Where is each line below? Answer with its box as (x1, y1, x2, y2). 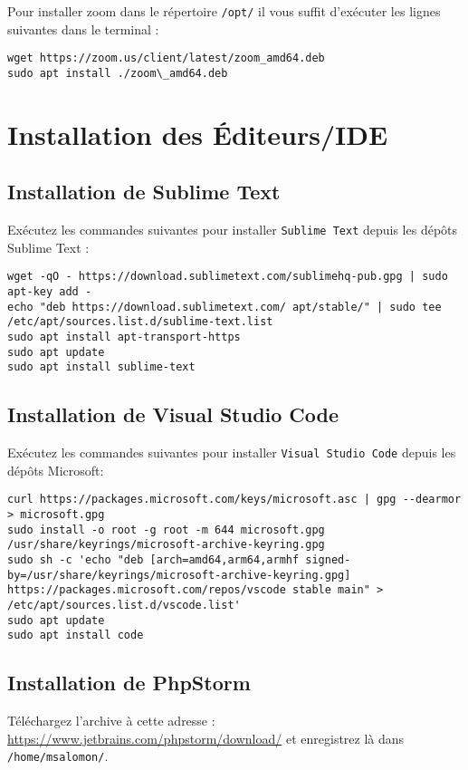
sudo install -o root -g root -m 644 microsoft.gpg (7, 523, 325, 536)
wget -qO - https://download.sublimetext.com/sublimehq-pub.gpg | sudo (7, 270, 448, 284)
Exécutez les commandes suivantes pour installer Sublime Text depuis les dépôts (7, 220, 458, 239)
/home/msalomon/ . (7, 746, 109, 765)
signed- (305, 553, 351, 567)
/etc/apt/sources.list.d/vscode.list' (7, 599, 241, 612)
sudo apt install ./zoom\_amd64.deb (7, 66, 228, 80)
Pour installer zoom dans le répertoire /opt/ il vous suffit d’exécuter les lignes (7, 2, 441, 20)
